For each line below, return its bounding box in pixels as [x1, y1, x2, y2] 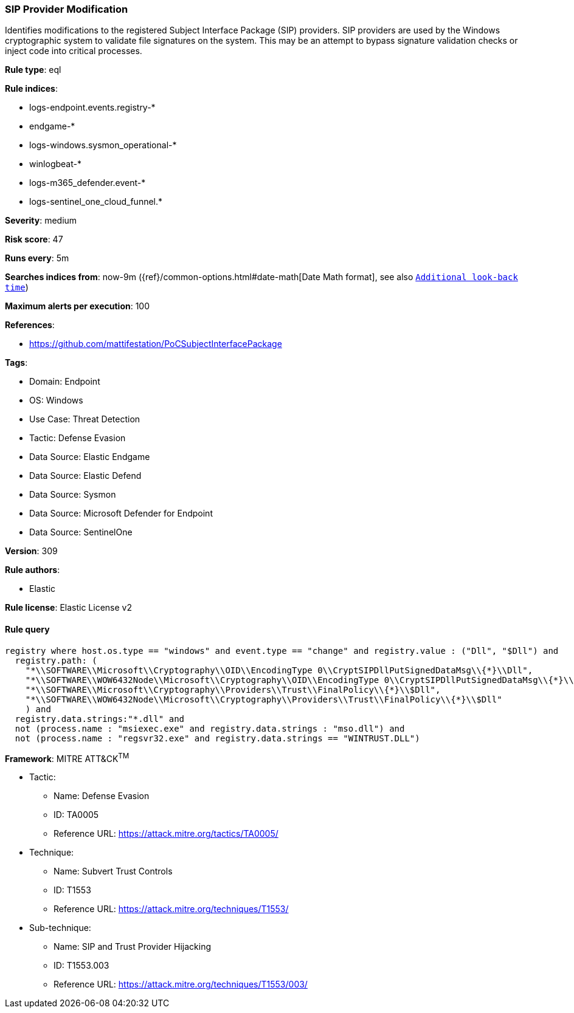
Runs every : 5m [5, 253, 69, 264]
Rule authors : [5, 565, 60, 575]
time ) [5, 282, 29, 293]
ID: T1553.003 [54, 960, 109, 971]
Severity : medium [5, 215, 77, 226]
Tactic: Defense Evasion [29, 433, 126, 444]
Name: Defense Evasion [54, 791, 150, 802]
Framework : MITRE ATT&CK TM [5, 751, 130, 764]
